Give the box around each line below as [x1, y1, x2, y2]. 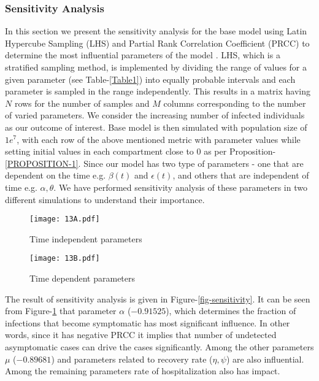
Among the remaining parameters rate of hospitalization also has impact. [5, 364, 280, 377]
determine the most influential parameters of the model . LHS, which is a [5, 48, 280, 61]
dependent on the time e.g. [5, 169, 106, 182]
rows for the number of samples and [14, 96, 150, 109]
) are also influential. [226, 352, 304, 365]
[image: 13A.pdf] [29, 215, 100, 224]
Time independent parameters [29, 232, 142, 245]
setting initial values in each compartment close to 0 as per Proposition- [5, 145, 276, 158]
